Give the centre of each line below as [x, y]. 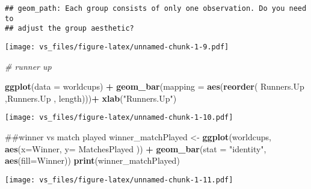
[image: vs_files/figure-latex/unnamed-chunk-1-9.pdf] [117, 47]
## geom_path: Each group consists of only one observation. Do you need [156, 8]
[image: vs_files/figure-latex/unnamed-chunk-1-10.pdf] [119, 118]
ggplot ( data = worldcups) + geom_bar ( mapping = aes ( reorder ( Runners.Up [155, 86]
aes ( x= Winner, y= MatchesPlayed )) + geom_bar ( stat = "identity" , [136, 148]
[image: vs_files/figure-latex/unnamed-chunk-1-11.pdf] [119, 180]
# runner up [28, 66]
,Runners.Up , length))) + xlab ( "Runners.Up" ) [91, 98]
